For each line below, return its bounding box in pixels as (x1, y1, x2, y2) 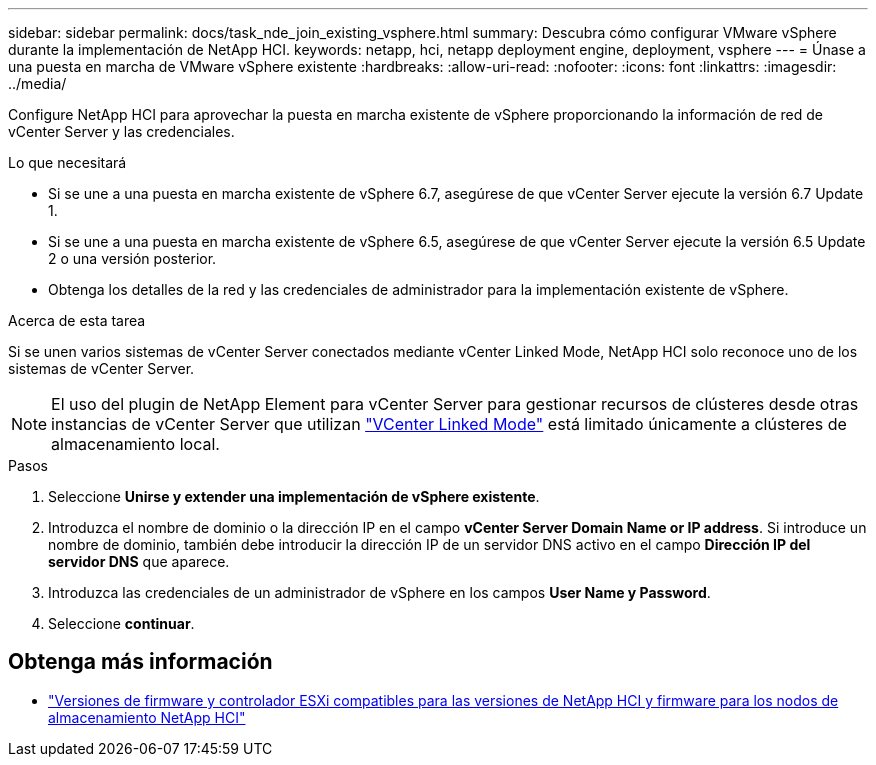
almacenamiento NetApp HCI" (48, 708, 246, 726)
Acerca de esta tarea (8, 312, 146, 329)
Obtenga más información (8, 649, 273, 675)
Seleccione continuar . (48, 615, 195, 632)
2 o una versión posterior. (48, 250, 217, 267)
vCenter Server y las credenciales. (8, 123, 235, 140)
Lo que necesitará (8, 154, 127, 171)
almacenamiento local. (51, 434, 220, 454)
